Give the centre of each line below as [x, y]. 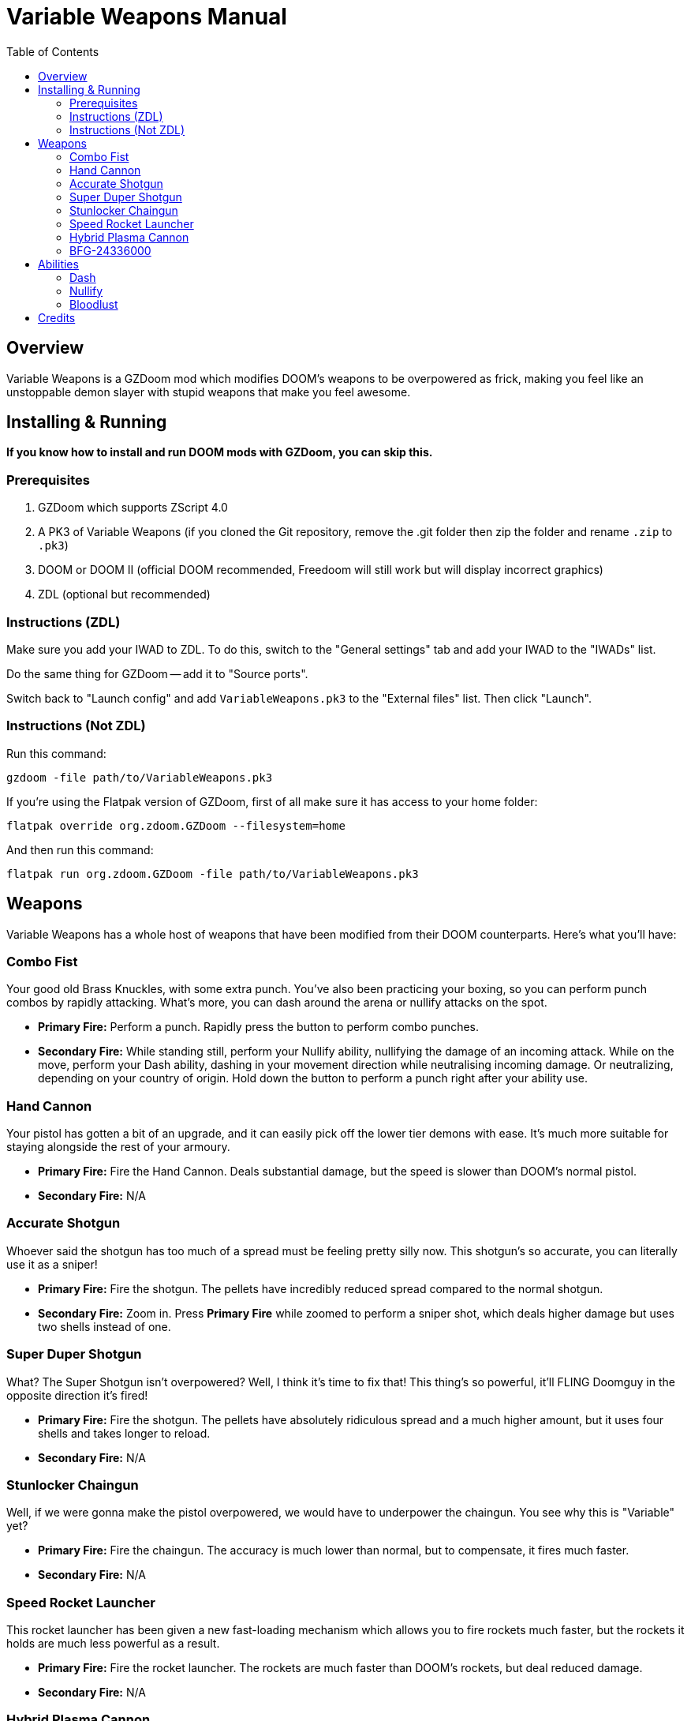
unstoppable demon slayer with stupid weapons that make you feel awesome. [209, 392]
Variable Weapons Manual [147, 17]
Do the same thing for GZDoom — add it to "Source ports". [157, 673]
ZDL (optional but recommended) [124, 594]
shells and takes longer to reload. [124, 1433]
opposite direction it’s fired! [77, 1395]
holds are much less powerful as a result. [113, 1644]
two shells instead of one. [105, 1326]
